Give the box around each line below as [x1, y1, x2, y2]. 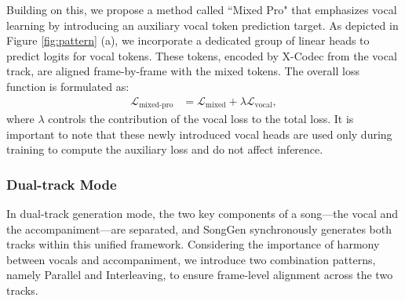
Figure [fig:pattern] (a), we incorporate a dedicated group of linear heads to [6, 32, 370, 49]
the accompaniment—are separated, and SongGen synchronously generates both [6, 220, 392, 237]
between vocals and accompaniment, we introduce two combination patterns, [6, 251, 376, 267]
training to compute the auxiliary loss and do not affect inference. [6, 141, 323, 158]
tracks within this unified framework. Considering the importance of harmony [6, 236, 380, 252]
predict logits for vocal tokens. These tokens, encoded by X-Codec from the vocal [6, 47, 397, 63]
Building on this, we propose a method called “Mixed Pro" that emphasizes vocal [6, 2, 397, 17]
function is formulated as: [6, 78, 130, 94]
